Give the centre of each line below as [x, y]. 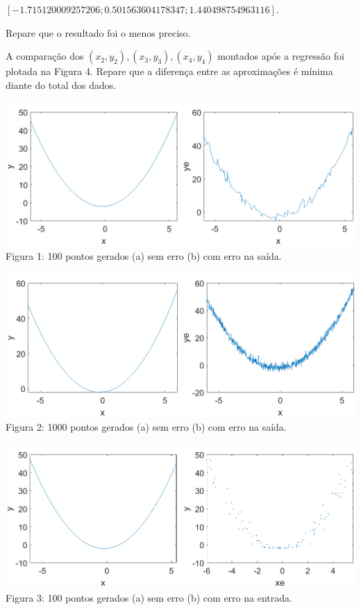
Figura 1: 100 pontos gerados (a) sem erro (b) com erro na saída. [144, 255]
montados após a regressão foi [281, 56]
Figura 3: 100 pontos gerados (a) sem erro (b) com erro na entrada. [149, 597]
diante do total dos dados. [61, 84]
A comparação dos [45, 56]
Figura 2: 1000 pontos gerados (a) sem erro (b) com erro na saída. [146, 427]
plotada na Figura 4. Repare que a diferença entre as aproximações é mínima [169, 71]
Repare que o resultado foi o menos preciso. [98, 32]
